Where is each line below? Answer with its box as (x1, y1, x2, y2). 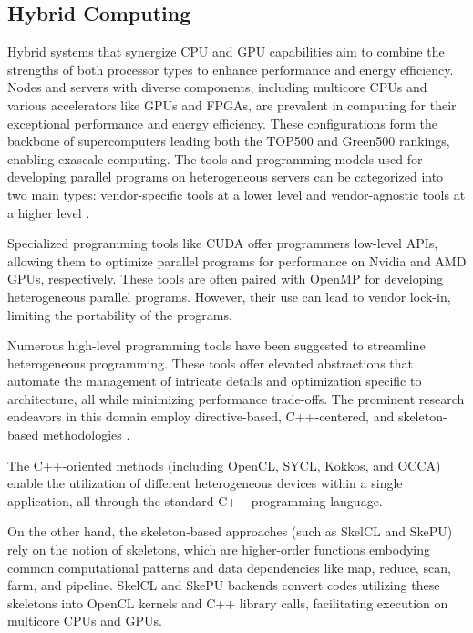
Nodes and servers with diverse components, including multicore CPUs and (7, 78, 427, 97)
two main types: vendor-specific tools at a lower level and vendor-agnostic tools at (7, 184, 466, 203)
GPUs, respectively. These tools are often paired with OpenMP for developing (7, 269, 444, 288)
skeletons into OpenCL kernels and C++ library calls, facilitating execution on (7, 593, 448, 612)
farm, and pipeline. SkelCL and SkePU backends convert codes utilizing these (7, 576, 440, 595)
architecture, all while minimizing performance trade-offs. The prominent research (7, 389, 465, 408)
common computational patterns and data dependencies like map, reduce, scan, (7, 557, 451, 576)
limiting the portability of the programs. (7, 305, 232, 324)
